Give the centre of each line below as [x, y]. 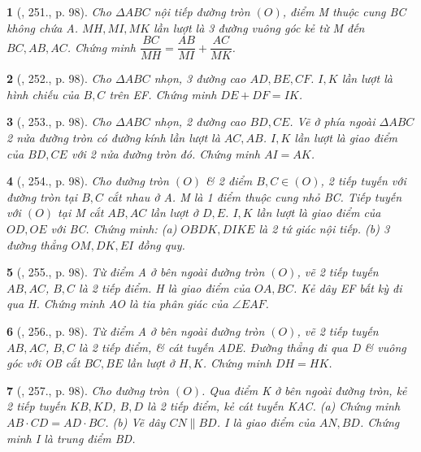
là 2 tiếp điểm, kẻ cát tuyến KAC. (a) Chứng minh [274, 406]
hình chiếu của [43, 94]
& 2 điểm [229, 181]
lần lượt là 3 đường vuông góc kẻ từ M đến [259, 27]
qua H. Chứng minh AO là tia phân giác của [117, 304]
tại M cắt [81, 213]
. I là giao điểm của [266, 422]
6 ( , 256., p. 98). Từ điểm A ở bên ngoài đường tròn [136, 330]
